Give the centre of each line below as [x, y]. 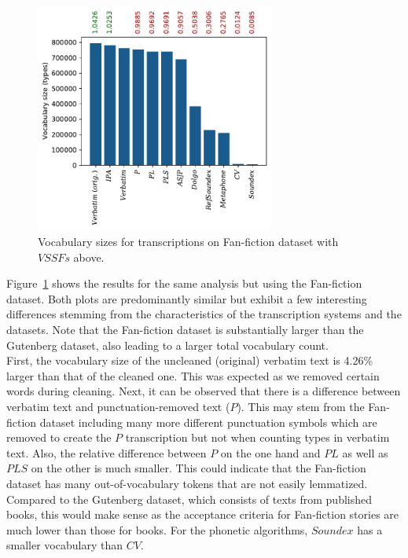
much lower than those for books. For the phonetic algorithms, [157, 529]
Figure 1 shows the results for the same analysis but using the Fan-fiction [184, 283]
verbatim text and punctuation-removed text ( [118, 406]
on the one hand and [270, 452]
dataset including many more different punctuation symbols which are [208, 422]
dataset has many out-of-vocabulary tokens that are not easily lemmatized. [187, 483]
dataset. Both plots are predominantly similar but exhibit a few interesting [187, 298]
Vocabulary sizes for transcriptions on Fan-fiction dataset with [188, 242]
